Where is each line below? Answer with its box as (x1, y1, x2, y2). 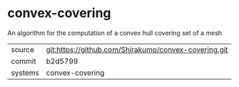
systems (11, 68, 39, 78)
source (11, 44, 34, 54)
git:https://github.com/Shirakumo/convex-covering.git (46, 44, 228, 54)
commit (11, 56, 36, 66)
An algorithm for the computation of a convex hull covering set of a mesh (7, 29, 223, 37)
